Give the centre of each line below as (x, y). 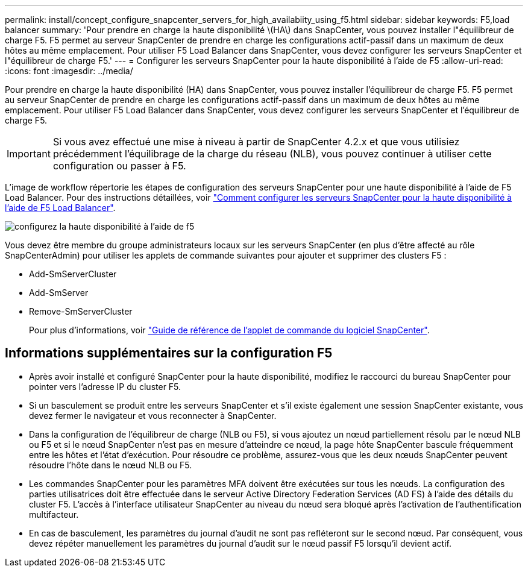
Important (29, 154)
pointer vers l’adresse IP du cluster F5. (105, 386)
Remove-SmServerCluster (81, 311)
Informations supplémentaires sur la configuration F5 (169, 353)
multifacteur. (54, 514)
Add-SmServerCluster (73, 274)
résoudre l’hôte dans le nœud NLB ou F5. (111, 465)
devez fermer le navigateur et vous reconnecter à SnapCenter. (153, 415)
